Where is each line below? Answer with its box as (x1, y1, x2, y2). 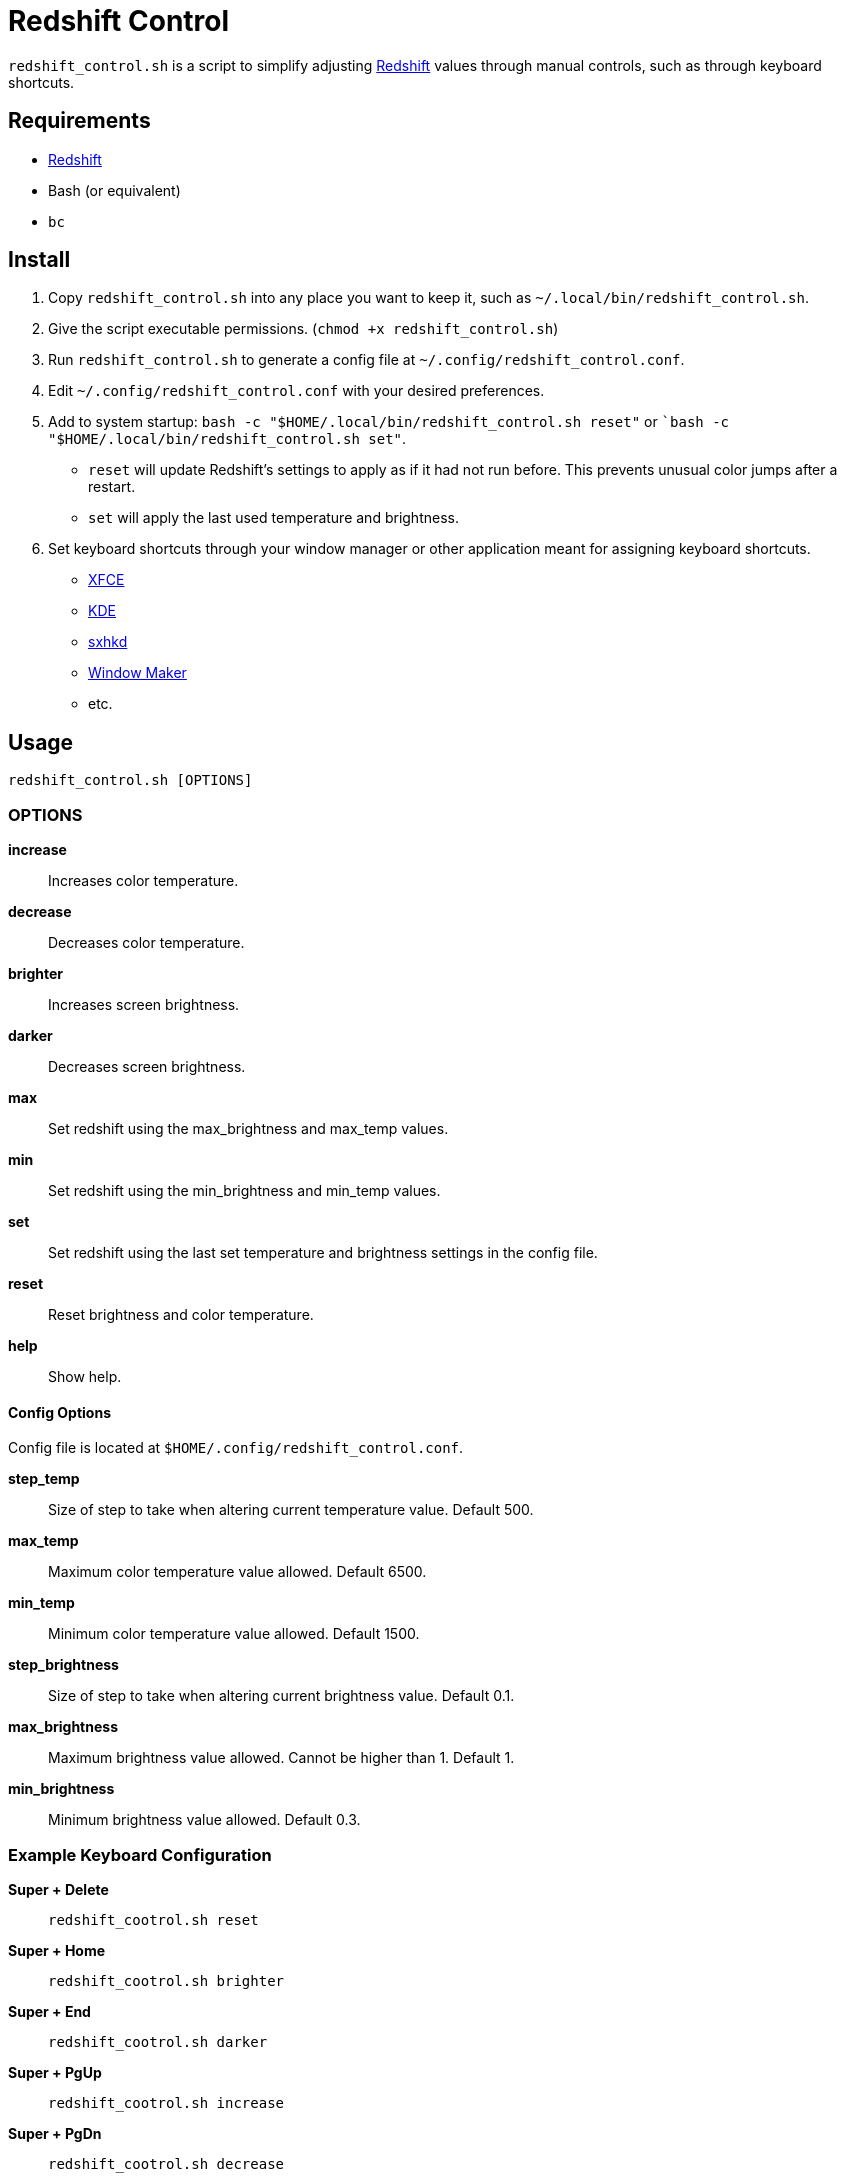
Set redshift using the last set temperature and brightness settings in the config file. (48, 1244, 598, 1262)
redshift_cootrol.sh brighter (48, 1973, 285, 1989)
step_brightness (8, 1656, 119, 1674)
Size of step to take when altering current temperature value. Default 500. (48, 1501, 534, 1519)
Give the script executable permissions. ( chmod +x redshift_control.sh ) (48, 320, 559, 338)
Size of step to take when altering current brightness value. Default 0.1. (48, 1687, 515, 1705)
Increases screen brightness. (48, 996, 240, 1014)
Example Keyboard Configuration (8, 1844, 272, 1865)
